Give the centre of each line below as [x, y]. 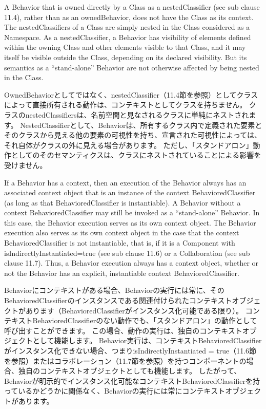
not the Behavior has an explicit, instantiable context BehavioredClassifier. [122, 273]
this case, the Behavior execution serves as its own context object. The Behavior [130, 222]
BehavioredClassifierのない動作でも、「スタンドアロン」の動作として [145, 320]
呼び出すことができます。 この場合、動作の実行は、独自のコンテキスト [123, 330]
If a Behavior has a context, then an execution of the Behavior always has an [125, 182]
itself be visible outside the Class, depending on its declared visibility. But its [126, 57]
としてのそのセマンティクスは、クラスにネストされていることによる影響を [136, 155]
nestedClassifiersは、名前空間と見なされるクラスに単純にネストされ [137, 114]
